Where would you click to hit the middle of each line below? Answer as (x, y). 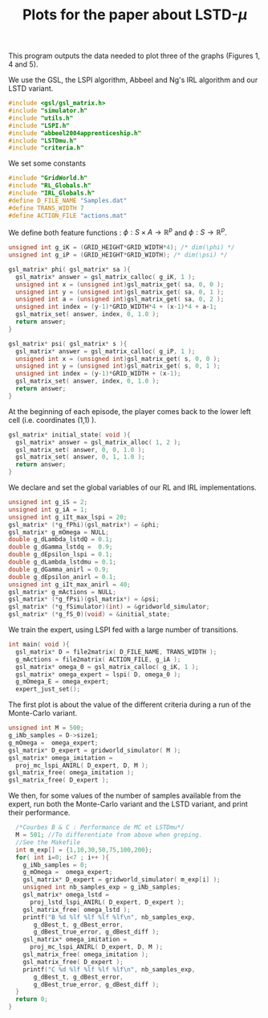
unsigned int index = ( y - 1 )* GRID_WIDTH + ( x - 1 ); (98, 374)
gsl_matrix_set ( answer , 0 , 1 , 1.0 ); (81, 457)
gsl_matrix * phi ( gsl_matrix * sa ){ (69, 269)
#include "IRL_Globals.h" (51, 193)
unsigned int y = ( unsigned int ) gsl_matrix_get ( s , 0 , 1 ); (118, 366)
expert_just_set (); (48, 689)
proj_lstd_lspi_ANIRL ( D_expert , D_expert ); (107, 902)
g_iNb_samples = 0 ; (55, 865)
